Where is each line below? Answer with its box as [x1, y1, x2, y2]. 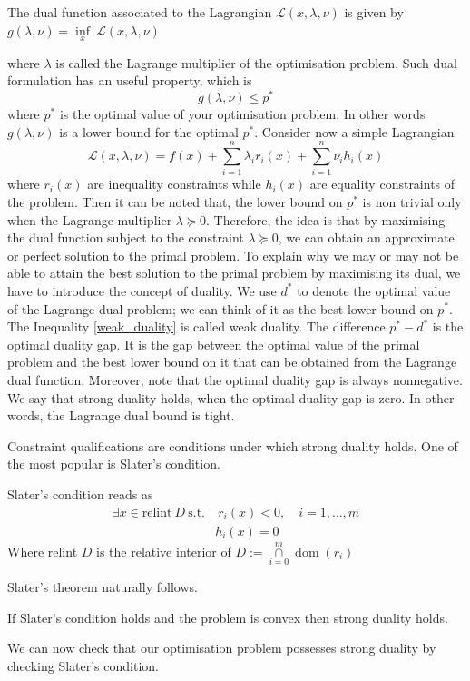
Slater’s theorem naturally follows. [7, 577, 198, 596]
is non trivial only [362, 192, 462, 211]
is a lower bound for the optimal [59, 122, 239, 141]
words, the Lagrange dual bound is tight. [7, 406, 235, 425]
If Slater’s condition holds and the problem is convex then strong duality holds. [7, 607, 448, 627]
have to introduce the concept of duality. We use [7, 281, 277, 300]
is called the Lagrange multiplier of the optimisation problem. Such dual [55, 53, 457, 72]
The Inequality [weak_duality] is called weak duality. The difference [7, 317, 386, 336]
